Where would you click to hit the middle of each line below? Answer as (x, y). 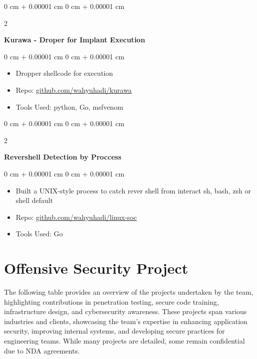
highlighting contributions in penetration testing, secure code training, (112, 301)
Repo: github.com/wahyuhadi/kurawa (74, 90)
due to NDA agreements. (42, 350)
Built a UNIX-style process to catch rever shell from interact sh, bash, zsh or (133, 190)
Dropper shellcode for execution (64, 73)
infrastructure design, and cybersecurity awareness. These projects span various (126, 311)
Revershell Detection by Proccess (63, 157)
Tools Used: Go (39, 234)
